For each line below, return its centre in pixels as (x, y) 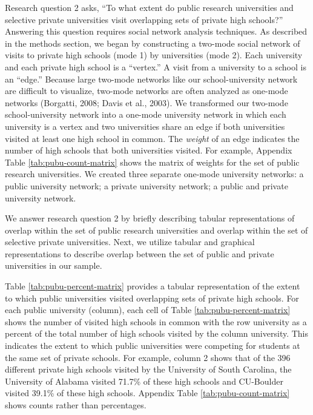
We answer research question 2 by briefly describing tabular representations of (150, 218)
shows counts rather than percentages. (76, 405)
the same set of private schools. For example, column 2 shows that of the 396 (148, 357)
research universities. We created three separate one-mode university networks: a (154, 174)
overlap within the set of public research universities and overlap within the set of (156, 230)
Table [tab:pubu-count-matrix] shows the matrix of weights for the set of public (152, 162)
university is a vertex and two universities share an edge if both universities (145, 126)
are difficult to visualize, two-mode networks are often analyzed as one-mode (147, 91)
